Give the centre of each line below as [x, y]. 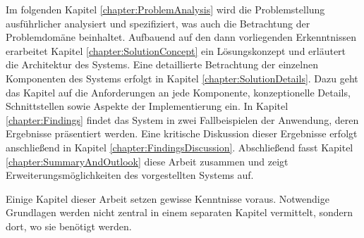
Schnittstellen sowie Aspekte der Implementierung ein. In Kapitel [147, 106]
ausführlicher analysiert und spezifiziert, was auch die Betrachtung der [158, 23]
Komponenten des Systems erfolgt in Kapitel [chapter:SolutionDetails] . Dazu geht [182, 78]
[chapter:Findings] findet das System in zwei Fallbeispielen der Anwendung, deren [182, 119]
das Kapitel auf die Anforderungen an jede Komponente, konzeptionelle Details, [178, 92]
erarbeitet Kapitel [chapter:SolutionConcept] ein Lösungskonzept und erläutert [176, 50]
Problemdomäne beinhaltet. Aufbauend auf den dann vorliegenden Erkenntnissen [181, 37]
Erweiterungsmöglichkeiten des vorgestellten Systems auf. [130, 175]
